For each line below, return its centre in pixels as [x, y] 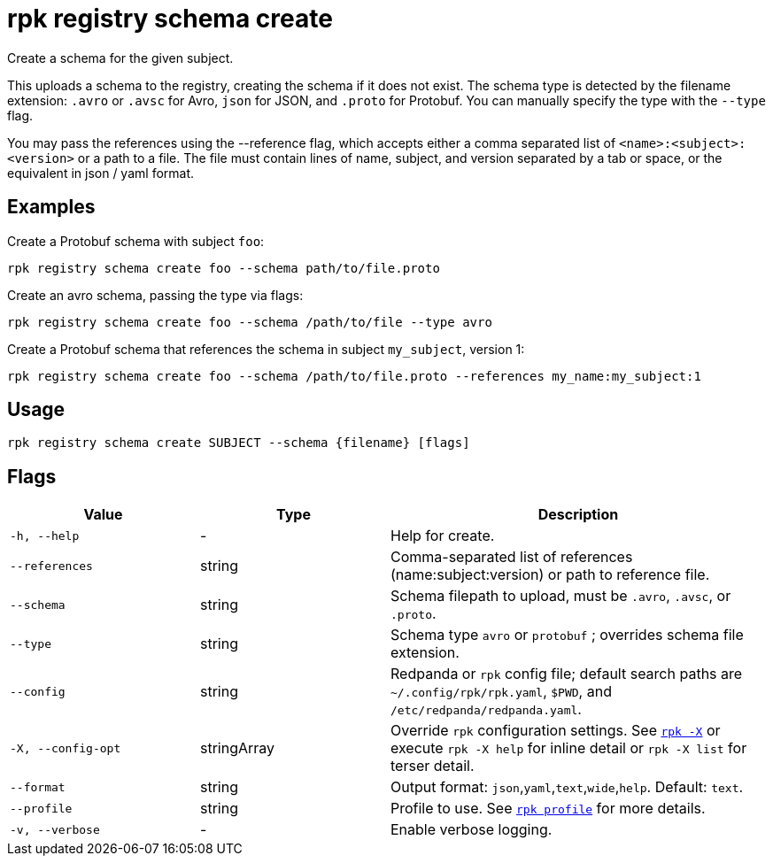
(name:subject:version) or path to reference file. [550, 575]
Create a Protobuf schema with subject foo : [136, 241]
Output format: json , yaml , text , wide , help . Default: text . [567, 787]
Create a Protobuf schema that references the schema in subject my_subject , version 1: [266, 349]
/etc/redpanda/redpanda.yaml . [486, 709]
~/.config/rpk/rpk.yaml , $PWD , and [501, 692]
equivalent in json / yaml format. [101, 173]
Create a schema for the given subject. [120, 58]
